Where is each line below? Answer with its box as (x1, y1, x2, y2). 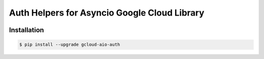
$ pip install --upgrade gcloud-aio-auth (19, 42, 120, 47)
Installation (9, 26, 44, 34)
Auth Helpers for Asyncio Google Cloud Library (9, 7, 205, 18)
